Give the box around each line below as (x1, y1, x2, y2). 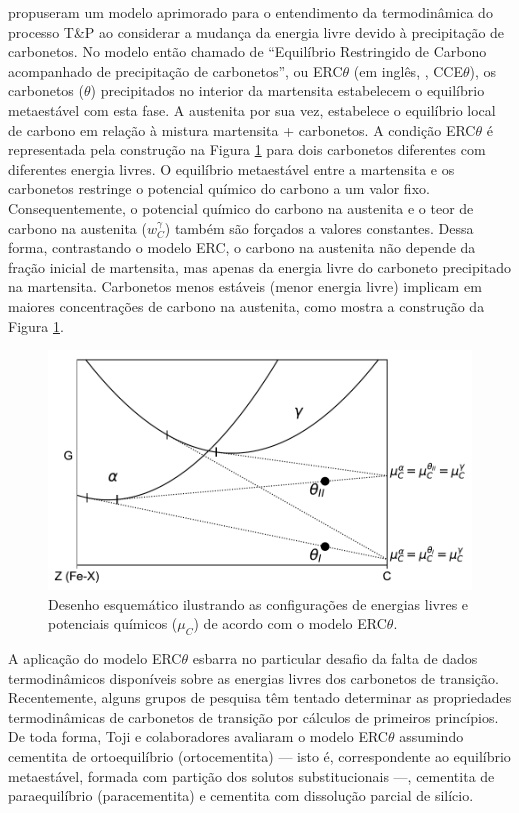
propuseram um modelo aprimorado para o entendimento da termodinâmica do (8, 2, 493, 22)
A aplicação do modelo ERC (8, 648, 182, 669)
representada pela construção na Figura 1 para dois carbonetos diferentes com (8, 139, 486, 160)
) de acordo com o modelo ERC (193, 613, 387, 634)
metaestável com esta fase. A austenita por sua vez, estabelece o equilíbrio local (8, 99, 496, 120)
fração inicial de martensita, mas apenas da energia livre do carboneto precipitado (8, 256, 511, 277)
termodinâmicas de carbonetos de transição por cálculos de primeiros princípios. (8, 706, 499, 727)
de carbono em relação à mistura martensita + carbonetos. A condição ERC (8, 119, 476, 140)
